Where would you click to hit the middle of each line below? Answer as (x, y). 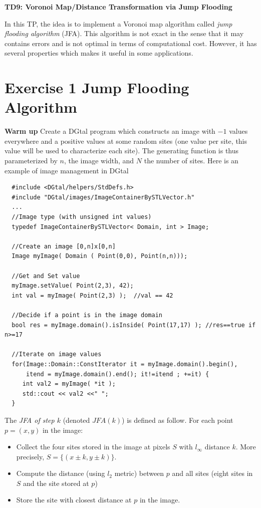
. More (246, 447)
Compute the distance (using (61, 473)
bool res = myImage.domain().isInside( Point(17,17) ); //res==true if (134, 325)
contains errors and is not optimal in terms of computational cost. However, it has (131, 43)
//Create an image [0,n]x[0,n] (64, 246)
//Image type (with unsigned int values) (82, 217)
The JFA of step (30, 420)
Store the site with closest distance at (74, 500)
